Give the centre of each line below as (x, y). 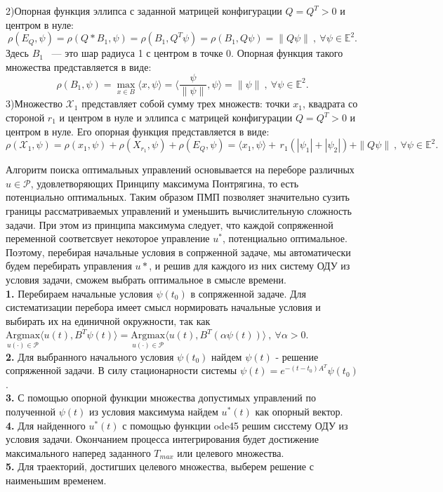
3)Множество (34, 104)
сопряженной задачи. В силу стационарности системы (121, 370)
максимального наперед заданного (78, 452)
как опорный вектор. (299, 411)
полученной (31, 411)
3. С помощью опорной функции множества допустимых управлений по (161, 398)
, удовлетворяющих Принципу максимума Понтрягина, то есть (165, 183)
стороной (25, 118)
